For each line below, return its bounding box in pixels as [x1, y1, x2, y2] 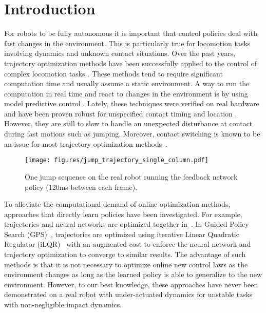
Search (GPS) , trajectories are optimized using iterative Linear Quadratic [4, 228, 239, 239]
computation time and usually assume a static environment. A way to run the [4, 78, 250, 89]
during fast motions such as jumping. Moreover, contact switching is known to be [4, 128, 260, 139]
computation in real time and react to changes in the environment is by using [4, 88, 248, 99]
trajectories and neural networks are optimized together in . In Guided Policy [4, 219, 249, 229]
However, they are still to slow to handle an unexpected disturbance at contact [4, 118, 253, 129]
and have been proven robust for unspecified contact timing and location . [4, 108, 237, 119]
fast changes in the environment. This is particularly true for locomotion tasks [4, 37, 251, 48]
